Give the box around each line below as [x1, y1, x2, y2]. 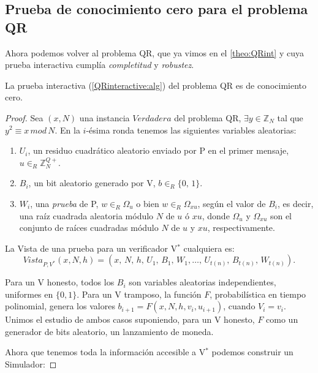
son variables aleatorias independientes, [129, 276, 276, 288]
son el [270, 209, 292, 222]
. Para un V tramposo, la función [77, 287, 202, 300]
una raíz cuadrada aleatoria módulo [19, 209, 154, 222]
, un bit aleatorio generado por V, [28, 176, 156, 189]
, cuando [223, 300, 256, 312]
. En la [55, 123, 80, 136]
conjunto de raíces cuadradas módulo [19, 221, 159, 234]
